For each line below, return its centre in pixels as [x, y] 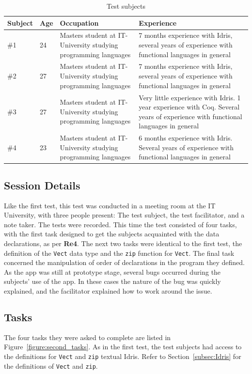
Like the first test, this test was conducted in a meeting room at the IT [110, 205]
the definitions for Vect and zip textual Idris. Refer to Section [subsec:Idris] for [123, 356]
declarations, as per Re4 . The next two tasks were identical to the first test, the [123, 243]
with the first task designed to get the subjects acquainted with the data [112, 234]
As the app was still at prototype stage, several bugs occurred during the [112, 272]
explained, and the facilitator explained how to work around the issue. [108, 291]
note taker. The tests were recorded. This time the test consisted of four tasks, [120, 224]
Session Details [42, 185]
